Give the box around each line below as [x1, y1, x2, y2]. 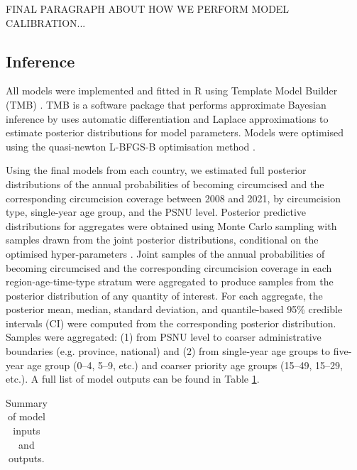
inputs [13, 423, 40, 438]
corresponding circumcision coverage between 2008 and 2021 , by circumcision [6, 190, 341, 205]
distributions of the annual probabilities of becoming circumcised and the [6, 176, 324, 191]
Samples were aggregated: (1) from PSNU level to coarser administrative [6, 329, 322, 344]
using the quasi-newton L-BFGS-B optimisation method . [6, 138, 256, 153]
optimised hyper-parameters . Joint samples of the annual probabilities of [6, 246, 325, 261]
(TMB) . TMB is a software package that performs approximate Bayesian [6, 97, 326, 111]
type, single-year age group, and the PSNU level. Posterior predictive [6, 204, 307, 219]
